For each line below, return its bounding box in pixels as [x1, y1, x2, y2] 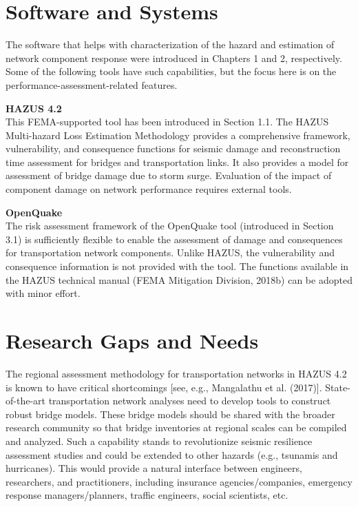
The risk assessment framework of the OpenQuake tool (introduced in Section [6, 218, 334, 233]
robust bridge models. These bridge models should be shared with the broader [6, 406, 335, 421]
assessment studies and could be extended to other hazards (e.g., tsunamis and [6, 447, 338, 462]
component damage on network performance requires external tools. [6, 182, 292, 196]
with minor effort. [6, 286, 81, 300]
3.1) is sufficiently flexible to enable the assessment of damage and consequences [6, 231, 343, 246]
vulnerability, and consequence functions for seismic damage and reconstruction [6, 141, 341, 156]
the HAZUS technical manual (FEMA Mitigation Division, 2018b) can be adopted [6, 272, 352, 287]
